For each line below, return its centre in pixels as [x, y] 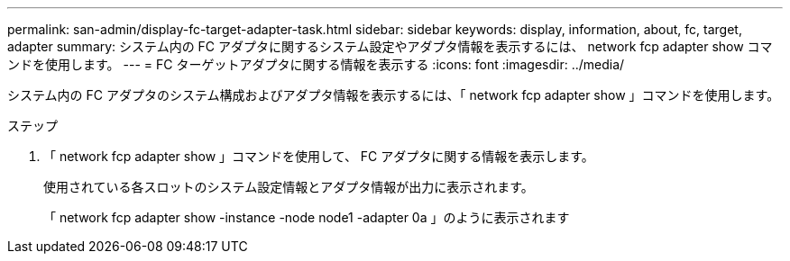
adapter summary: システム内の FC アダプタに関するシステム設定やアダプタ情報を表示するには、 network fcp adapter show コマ [390, 46]
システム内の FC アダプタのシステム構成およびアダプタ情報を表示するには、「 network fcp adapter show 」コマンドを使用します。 [394, 95]
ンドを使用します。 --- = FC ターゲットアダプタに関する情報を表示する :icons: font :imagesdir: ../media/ [316, 64]
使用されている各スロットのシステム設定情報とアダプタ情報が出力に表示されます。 [289, 187]
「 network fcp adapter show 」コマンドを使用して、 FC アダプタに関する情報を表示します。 [319, 156]
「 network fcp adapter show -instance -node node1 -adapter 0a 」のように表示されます [307, 217]
